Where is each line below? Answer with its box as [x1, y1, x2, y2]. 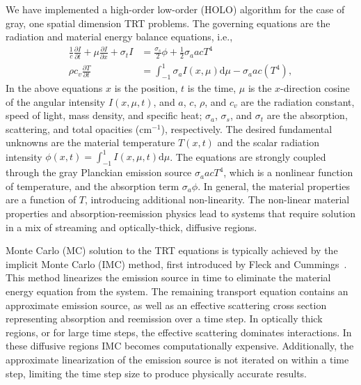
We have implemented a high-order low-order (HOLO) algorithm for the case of [6, 2, 345, 16]
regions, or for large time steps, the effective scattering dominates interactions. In [6, 324, 352, 339]
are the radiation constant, [241, 94, 355, 109]
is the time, [187, 80, 236, 95]
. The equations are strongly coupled [170, 149, 326, 164]
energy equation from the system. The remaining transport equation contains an [6, 283, 348, 298]
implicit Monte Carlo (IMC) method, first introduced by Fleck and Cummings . [6, 256, 347, 271]
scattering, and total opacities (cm [6, 121, 152, 136]
